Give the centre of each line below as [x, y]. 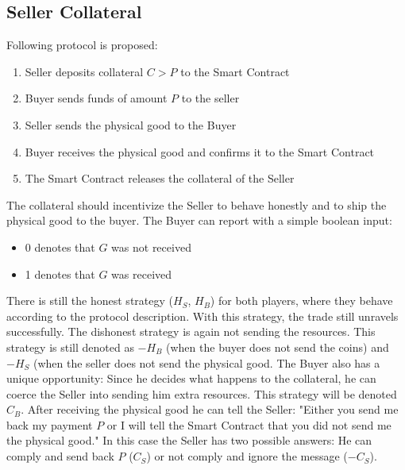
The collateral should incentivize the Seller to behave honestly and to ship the [197, 204]
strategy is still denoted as [70, 347]
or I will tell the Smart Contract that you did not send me [249, 424]
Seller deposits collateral [84, 71]
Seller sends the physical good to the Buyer [131, 124]
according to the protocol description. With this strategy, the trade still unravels [202, 316]
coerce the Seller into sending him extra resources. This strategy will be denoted [202, 393]
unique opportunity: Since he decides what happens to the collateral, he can [191, 378]
